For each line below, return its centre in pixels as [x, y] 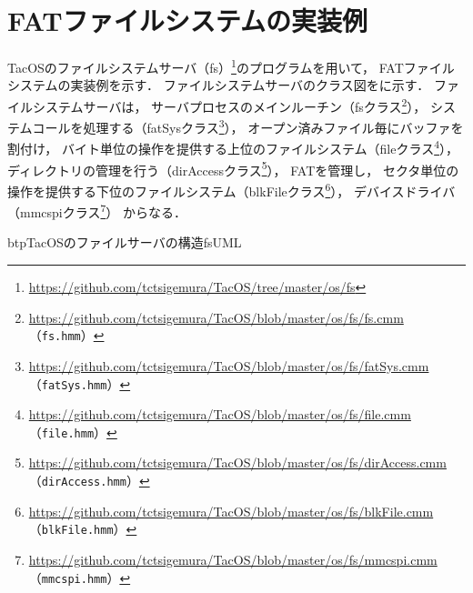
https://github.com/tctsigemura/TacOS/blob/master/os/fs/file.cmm [220, 414]
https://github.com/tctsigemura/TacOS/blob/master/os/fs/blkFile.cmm [231, 511]
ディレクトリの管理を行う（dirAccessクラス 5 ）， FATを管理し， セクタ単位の [233, 168]
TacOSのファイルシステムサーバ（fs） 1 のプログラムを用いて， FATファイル [231, 66]
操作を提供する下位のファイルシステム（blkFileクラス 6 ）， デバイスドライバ [231, 189]
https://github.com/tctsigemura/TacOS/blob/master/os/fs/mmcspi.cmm [233, 559]
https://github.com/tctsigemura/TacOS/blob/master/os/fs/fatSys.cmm [229, 365]
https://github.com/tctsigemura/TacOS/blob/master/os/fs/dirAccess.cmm [237, 462]
